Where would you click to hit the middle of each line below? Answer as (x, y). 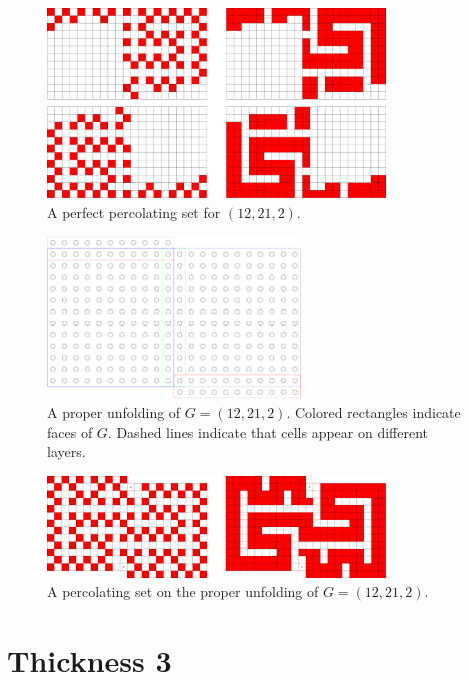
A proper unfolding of (114, 411)
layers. (66, 451)
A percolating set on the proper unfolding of (183, 591)
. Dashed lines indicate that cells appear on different (268, 431)
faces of (70, 431)
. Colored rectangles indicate (373, 411)
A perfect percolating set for (134, 212)
